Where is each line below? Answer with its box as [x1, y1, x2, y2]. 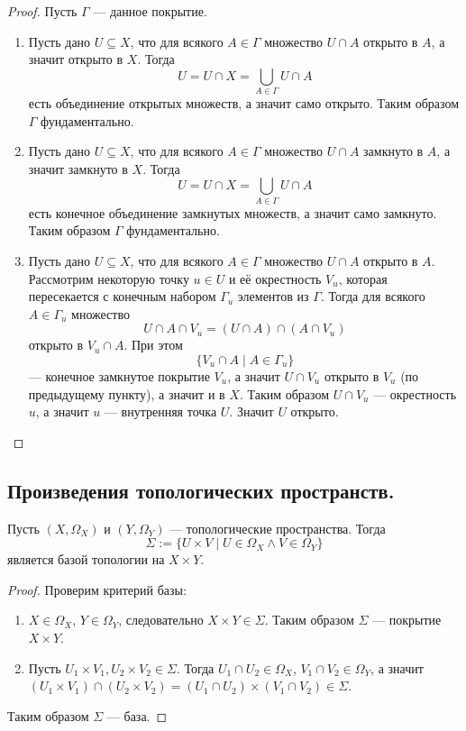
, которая [338, 269, 388, 288]
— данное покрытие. [93, 2, 207, 20]
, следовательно [118, 610, 204, 629]
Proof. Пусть [7, 2, 78, 20]
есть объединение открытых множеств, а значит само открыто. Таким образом [28, 94, 460, 113]
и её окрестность [228, 269, 322, 288]
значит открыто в [28, 50, 123, 69]
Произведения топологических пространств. [7, 476, 395, 504]
